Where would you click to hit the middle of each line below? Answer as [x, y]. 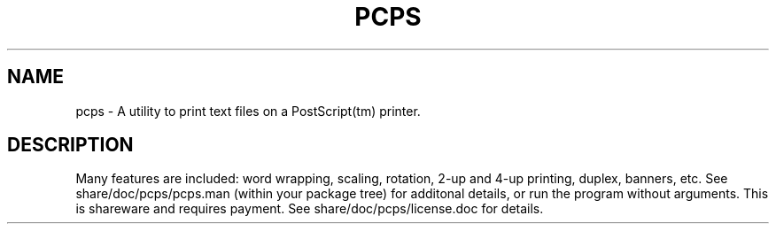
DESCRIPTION [70, 145]
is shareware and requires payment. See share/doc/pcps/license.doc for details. [310, 209]
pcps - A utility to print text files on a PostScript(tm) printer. [248, 111]
